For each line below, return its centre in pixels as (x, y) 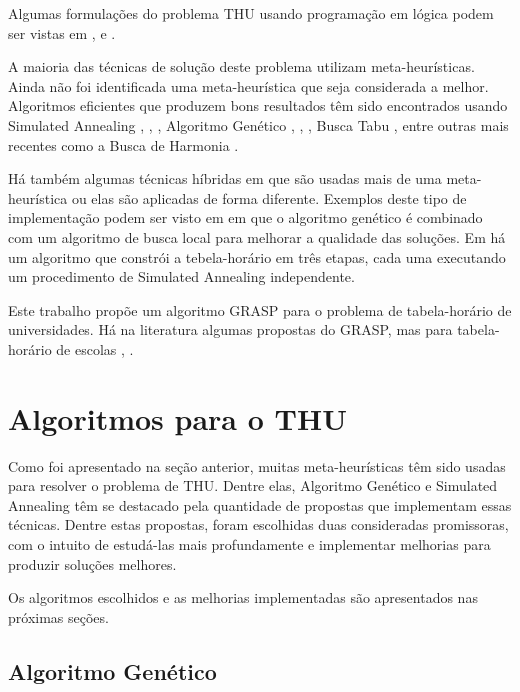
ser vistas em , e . (62, 32)
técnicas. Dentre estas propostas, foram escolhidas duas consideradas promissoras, (258, 524)
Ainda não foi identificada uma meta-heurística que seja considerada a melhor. (248, 85)
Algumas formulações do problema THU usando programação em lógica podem (251, 13)
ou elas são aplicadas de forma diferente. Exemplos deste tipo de (269, 197)
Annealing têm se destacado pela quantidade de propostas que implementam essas (260, 504)
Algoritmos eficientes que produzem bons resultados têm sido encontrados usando (258, 105)
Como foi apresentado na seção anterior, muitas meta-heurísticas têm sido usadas (257, 465)
